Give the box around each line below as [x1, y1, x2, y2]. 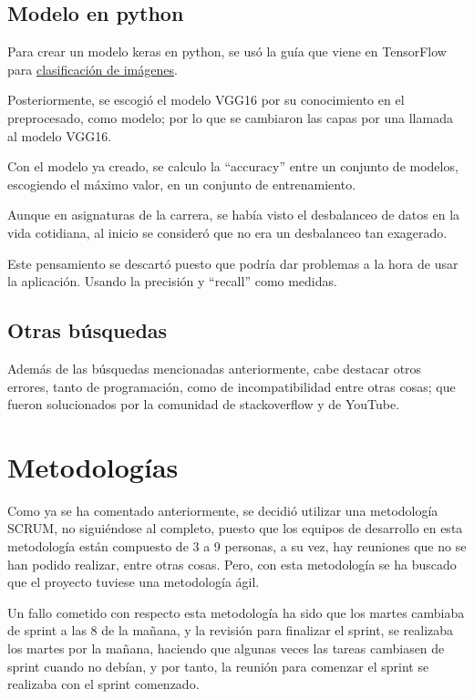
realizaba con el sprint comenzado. [7, 674, 200, 694]
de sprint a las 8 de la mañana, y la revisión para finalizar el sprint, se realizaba [7, 621, 454, 640]
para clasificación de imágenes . [7, 59, 178, 78]
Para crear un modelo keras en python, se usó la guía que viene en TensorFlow [7, 42, 447, 61]
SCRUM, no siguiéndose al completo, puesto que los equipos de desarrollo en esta [7, 519, 463, 538]
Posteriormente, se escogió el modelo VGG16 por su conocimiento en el [7, 90, 405, 109]
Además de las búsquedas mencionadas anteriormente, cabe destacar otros [7, 358, 422, 377]
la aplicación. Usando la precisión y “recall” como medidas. [7, 272, 337, 291]
